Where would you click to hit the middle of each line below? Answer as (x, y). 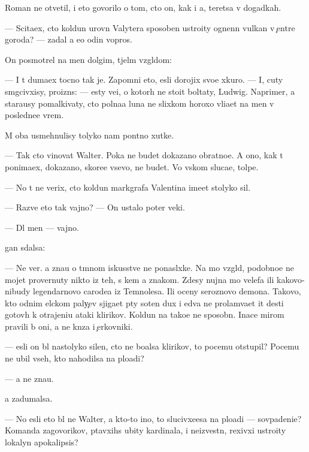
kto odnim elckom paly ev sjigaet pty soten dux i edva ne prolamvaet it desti (144, 302)
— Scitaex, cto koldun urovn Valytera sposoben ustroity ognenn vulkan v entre (150, 27)
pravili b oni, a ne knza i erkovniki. (69, 326)
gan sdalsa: (25, 247)
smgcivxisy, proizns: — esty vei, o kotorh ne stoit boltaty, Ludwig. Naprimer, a (150, 91)
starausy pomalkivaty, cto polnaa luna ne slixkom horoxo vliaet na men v (140, 103)
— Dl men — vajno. (42, 227)
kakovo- (291, 279)
